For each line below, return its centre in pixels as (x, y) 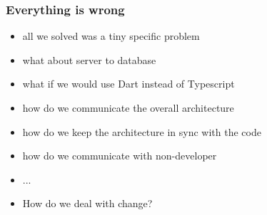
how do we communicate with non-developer (120, 156)
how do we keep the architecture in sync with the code (142, 131)
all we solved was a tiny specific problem (111, 36)
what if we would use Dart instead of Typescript (129, 84)
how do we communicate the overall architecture (128, 107)
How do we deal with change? (87, 203)
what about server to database (89, 59)
